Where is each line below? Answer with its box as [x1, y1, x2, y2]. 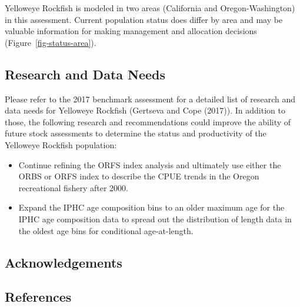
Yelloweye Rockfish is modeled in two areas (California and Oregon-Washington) [5, 2, 295, 14]
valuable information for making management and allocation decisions [5, 25, 257, 37]
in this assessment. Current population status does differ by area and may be [5, 13, 283, 25]
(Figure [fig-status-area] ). [5, 36, 96, 48]
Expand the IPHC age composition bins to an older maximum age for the [18, 201, 285, 213]
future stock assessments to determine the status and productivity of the [5, 127, 266, 139]
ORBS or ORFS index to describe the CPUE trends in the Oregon [18, 170, 259, 182]
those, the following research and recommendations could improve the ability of [5, 115, 291, 128]
